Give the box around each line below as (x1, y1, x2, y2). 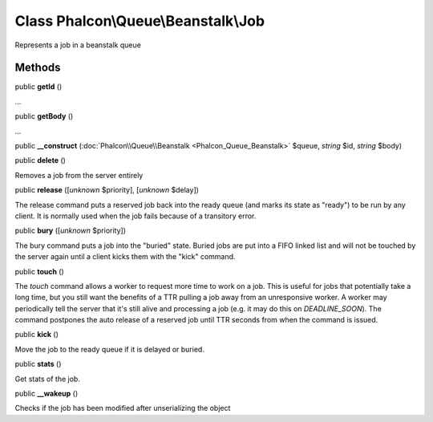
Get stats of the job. (14, 374, 80, 383)
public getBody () (14, 112, 74, 121)
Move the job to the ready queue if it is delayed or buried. (14, 344, 204, 354)
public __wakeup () (14, 389, 79, 399)
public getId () (14, 82, 63, 91)
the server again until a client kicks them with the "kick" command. (14, 252, 236, 262)
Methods (14, 61, 61, 75)
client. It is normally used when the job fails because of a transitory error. (14, 211, 257, 221)
